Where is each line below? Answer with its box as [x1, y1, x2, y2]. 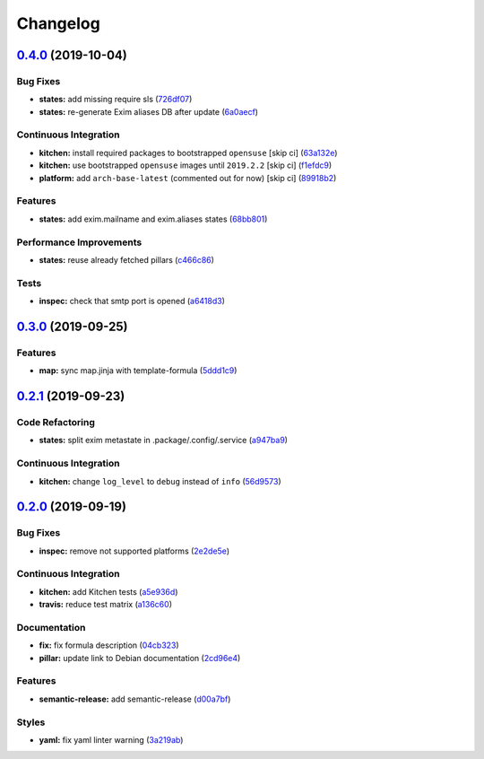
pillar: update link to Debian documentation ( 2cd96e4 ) [39, 652, 241, 663]
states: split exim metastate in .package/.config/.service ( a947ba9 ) [39, 435, 289, 446]
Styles [16, 716, 46, 728]
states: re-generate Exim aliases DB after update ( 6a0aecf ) [39, 106, 259, 117]
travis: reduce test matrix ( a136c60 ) [39, 599, 172, 610]
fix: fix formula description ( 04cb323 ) [39, 640, 179, 650]
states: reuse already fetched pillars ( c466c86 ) [39, 254, 215, 265]
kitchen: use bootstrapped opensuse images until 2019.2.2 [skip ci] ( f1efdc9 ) [39, 160, 333, 170]
